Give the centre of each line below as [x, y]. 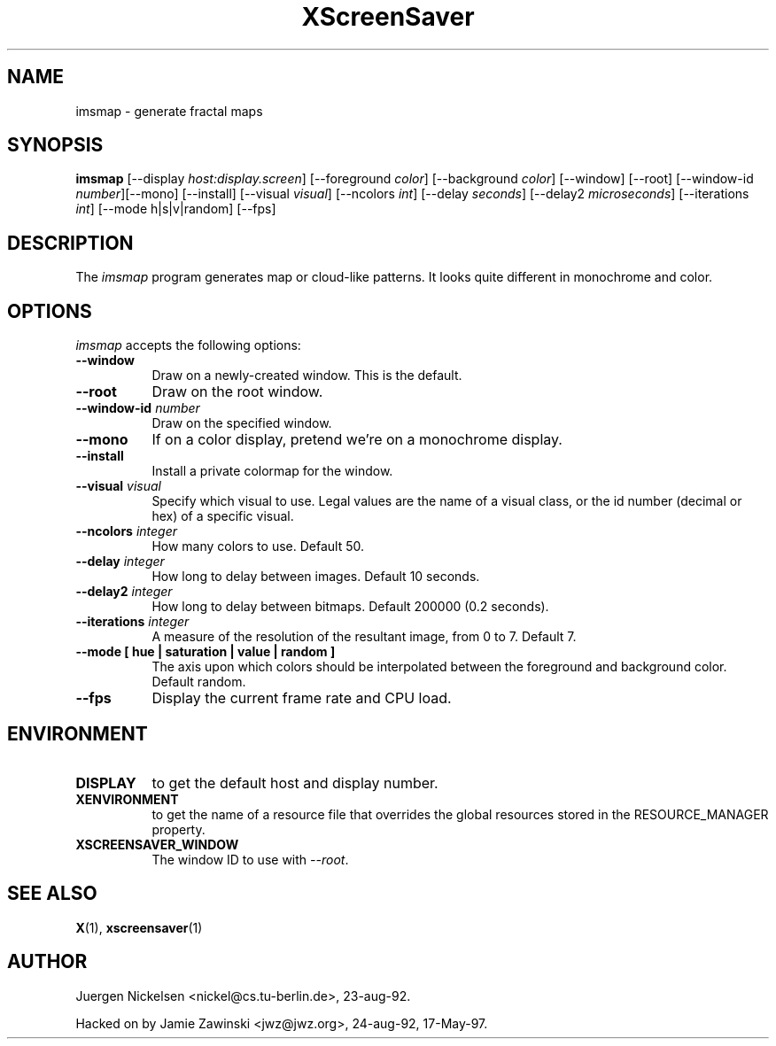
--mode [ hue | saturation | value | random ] [206, 652]
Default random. [199, 682]
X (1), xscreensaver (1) [139, 927]
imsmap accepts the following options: [188, 345]
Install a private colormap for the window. [272, 471]
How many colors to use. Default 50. [258, 546]
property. [178, 829]
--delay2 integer [124, 592]
